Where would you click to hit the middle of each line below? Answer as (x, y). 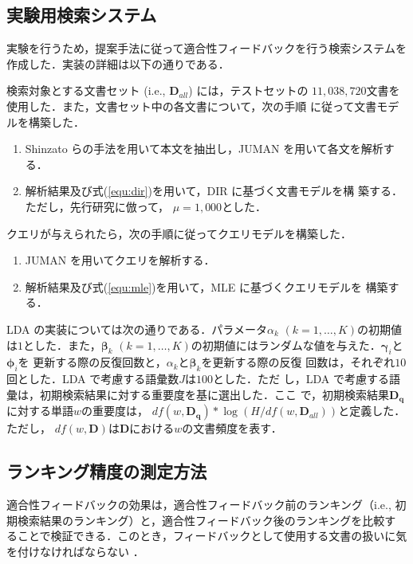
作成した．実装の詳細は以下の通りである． (118, 63)
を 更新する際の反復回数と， (92, 362)
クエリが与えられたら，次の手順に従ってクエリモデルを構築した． (179, 233)
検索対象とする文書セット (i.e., (86, 90)
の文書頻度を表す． (232, 428)
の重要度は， (115, 411)
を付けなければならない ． (75, 551)
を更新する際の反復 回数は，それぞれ (298, 362)
